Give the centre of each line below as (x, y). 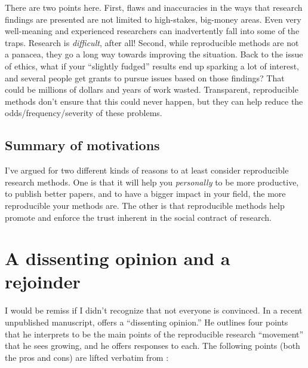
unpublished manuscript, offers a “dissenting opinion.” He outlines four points (147, 322)
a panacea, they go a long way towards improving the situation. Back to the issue (154, 54)
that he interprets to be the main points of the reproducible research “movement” (154, 334)
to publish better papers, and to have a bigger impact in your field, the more (145, 194)
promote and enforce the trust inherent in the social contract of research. (138, 217)
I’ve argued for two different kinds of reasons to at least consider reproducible (147, 170)
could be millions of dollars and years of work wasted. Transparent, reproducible (152, 89)
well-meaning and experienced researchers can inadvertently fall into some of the (152, 31)
